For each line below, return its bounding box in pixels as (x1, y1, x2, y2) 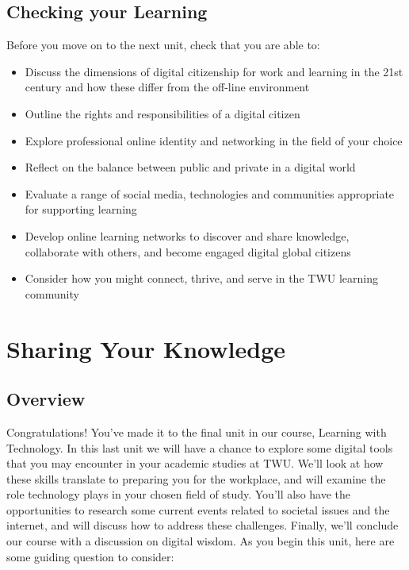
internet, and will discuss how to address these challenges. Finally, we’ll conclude (6, 517, 399, 533)
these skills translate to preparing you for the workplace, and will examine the (6, 470, 386, 487)
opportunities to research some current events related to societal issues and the (6, 501, 390, 518)
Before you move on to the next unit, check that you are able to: (6, 37, 320, 53)
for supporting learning (25, 201, 137, 218)
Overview (6, 387, 86, 411)
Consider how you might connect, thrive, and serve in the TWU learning (25, 270, 378, 287)
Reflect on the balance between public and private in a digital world (25, 159, 356, 175)
